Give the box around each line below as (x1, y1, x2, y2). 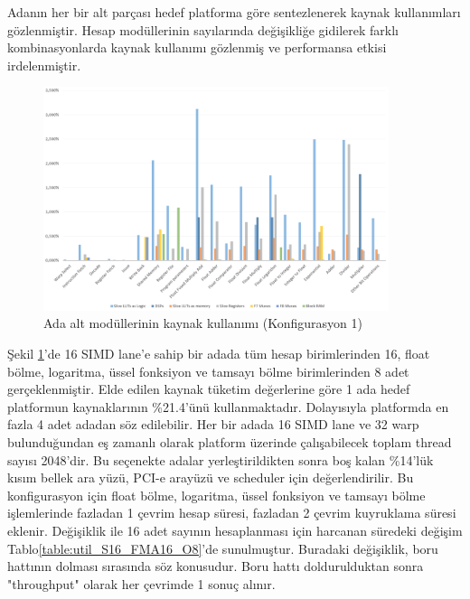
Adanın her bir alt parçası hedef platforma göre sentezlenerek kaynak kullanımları (7, 3, 461, 21)
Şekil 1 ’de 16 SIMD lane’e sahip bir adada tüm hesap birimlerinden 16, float (7, 344, 430, 362)
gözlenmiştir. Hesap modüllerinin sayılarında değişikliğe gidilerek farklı (7, 20, 399, 39)
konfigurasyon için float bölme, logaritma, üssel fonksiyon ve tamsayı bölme (7, 485, 426, 504)
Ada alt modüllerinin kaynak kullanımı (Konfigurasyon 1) (43, 314, 362, 332)
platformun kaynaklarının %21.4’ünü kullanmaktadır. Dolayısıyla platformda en (7, 397, 449, 416)
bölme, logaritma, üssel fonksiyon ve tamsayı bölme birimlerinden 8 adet (7, 361, 409, 380)
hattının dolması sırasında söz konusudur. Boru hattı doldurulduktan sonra (7, 557, 424, 576)
